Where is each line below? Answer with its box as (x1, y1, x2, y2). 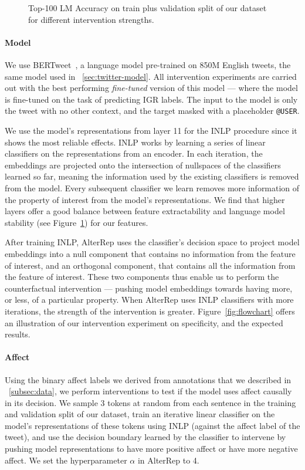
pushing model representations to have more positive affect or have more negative (5, 442, 298, 455)
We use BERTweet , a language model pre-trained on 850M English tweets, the (5, 58, 291, 70)
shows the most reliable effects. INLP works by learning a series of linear (5, 136, 266, 148)
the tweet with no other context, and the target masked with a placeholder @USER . (5, 104, 300, 117)
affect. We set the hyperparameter (5, 454, 127, 466)
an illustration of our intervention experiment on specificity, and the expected (5, 316, 283, 329)
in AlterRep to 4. (137, 454, 199, 466)
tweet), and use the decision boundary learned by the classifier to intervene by (5, 431, 286, 443)
